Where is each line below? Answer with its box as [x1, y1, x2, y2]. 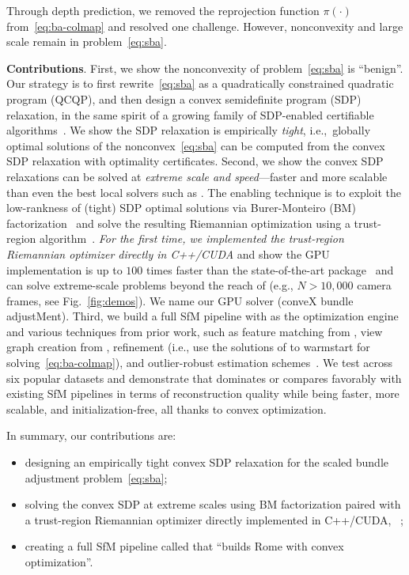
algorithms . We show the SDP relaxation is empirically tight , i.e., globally [6, 122, 371, 138]
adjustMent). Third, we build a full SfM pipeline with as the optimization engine [6, 308, 399, 324]
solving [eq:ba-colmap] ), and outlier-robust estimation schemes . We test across [6, 354, 393, 371]
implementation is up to [6, 261, 123, 278]
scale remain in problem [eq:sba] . [6, 33, 167, 50]
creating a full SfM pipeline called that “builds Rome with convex [25, 538, 344, 554]
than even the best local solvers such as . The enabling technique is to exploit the [6, 183, 402, 200]
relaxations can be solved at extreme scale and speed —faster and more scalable [6, 168, 388, 184]
